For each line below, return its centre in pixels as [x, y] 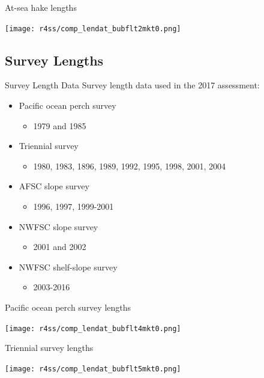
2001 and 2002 [60, 247]
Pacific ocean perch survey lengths [68, 307]
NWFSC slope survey [58, 226]
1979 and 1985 [60, 125]
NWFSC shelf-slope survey [68, 267]
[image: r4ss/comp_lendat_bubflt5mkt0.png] [93, 369]
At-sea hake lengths [41, 7]
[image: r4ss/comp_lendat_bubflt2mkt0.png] [93, 29]
